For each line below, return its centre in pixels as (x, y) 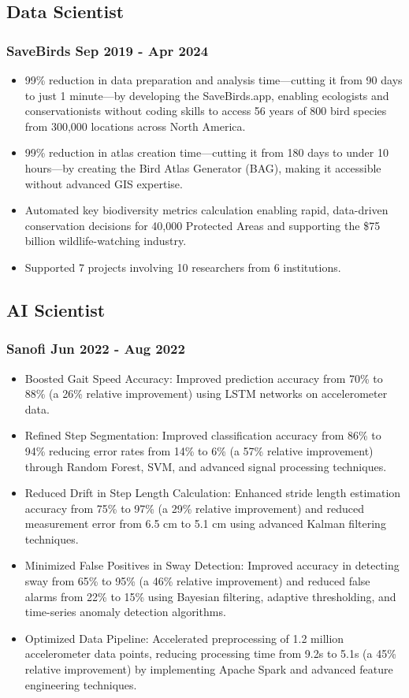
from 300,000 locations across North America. (135, 126)
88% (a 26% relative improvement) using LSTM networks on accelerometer (206, 394)
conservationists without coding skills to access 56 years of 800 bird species (206, 111)
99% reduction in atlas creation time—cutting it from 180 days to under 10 (206, 152)
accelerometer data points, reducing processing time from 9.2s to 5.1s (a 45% (210, 653)
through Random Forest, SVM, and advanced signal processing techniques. (206, 466)
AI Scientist (56, 309)
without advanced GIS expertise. (104, 183)
